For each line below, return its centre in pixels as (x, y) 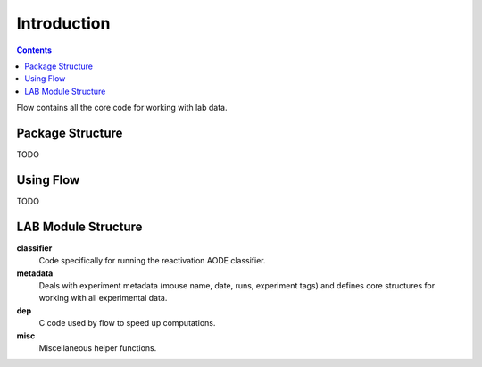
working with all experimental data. (103, 298)
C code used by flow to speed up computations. (127, 323)
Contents (34, 50)
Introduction (63, 23)
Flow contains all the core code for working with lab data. (122, 108)
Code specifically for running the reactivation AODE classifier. (152, 261)
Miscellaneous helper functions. (98, 347)
